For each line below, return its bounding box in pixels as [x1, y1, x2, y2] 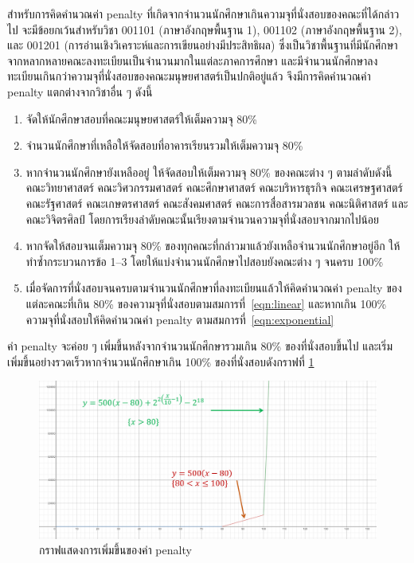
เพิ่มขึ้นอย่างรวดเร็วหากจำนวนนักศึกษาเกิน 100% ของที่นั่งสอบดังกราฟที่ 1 [7, 353, 314, 369]
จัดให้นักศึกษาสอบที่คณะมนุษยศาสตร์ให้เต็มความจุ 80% [25, 110, 258, 127]
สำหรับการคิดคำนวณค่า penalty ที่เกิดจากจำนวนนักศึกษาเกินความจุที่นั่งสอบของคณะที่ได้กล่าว [7, 6, 400, 22]
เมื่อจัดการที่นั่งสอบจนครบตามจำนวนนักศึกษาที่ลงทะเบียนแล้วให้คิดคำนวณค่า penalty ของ [25, 280, 402, 296]
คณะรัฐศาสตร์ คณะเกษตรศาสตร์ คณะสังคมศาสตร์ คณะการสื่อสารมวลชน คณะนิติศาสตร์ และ [25, 194, 408, 211]
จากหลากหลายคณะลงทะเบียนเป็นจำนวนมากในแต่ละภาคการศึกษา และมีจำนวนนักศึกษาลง [7, 52, 378, 68]
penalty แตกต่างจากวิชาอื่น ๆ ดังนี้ [7, 83, 153, 100]
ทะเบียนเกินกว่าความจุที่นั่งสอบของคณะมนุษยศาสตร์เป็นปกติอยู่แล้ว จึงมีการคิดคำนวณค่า [7, 68, 371, 84]
